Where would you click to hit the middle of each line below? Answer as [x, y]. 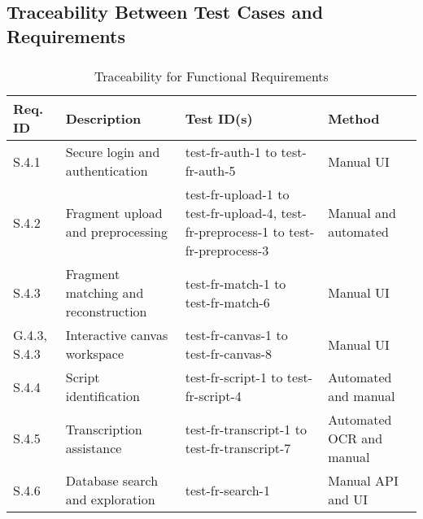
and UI [348, 499]
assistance [94, 447]
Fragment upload [114, 213]
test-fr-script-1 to [234, 377]
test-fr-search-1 [227, 490]
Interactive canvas [117, 335]
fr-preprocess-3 [227, 251]
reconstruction [106, 312]
